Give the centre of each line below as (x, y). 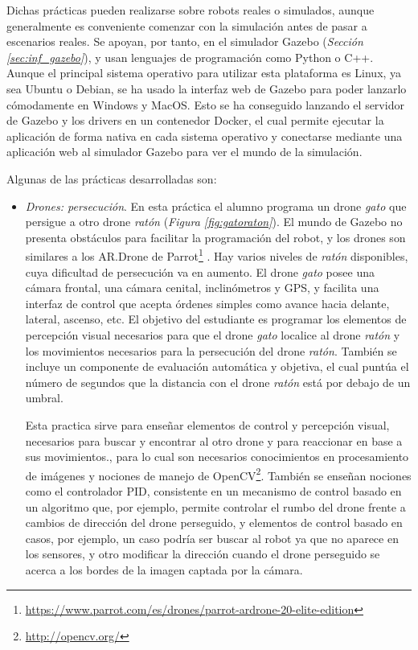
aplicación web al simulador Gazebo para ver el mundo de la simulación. (184, 152)
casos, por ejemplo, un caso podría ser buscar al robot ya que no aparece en (212, 538)
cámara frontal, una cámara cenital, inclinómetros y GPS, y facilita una (202, 288)
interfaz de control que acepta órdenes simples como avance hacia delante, (207, 303)
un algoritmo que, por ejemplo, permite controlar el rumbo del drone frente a (215, 506)
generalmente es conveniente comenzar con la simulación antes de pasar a (187, 25)
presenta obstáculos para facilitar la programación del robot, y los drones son (215, 237)
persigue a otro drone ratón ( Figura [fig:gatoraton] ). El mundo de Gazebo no (214, 222)
